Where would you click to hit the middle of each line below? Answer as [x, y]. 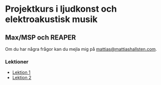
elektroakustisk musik [51, 19]
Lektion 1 [21, 72]
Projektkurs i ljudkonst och [61, 9]
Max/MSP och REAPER [41, 37]
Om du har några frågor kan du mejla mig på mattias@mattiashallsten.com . [81, 49]
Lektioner [17, 62]
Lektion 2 [22, 78]
